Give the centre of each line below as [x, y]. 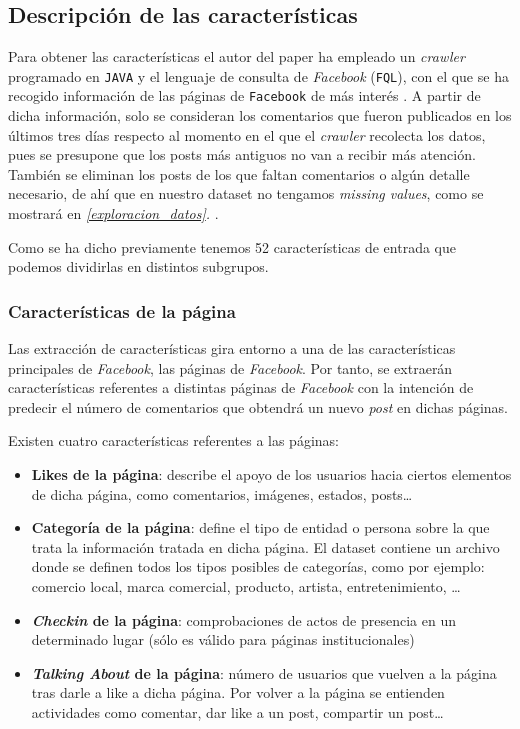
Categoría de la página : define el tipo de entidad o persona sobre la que [260, 527]
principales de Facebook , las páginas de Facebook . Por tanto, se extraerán [230, 367]
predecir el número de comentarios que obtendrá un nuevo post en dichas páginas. [258, 406]
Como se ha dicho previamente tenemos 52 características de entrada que [232, 246]
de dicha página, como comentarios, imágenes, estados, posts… [222, 493]
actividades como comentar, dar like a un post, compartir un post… [237, 711]
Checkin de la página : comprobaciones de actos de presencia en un [243, 619]
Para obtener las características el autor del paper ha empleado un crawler [236, 56]
